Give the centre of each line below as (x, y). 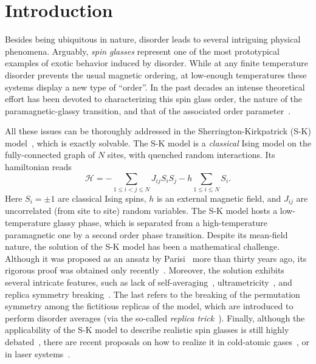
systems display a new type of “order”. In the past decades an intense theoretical (155, 87)
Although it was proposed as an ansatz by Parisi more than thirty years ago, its (156, 258)
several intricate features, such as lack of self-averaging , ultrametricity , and (149, 282)
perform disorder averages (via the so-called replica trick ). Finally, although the (155, 318)
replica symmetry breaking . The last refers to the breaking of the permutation (153, 294)
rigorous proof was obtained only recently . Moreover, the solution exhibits (145, 270)
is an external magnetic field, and (219, 198)
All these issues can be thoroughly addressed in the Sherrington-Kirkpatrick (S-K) (158, 131)
